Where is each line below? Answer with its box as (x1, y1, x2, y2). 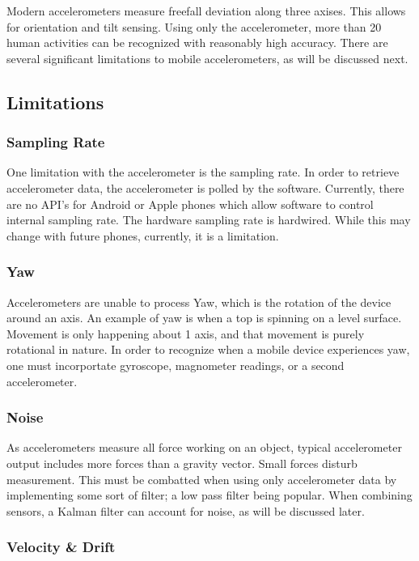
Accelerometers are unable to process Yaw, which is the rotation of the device (6, 293, 391, 310)
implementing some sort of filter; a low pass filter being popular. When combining (6, 487, 413, 504)
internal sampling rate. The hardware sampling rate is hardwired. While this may (6, 211, 411, 228)
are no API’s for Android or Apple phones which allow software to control (6, 195, 374, 212)
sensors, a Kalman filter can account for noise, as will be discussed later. (6, 502, 365, 519)
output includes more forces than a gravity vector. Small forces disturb (6, 454, 358, 471)
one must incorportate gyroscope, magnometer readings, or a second (6, 356, 345, 373)
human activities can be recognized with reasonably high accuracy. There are (6, 34, 388, 51)
